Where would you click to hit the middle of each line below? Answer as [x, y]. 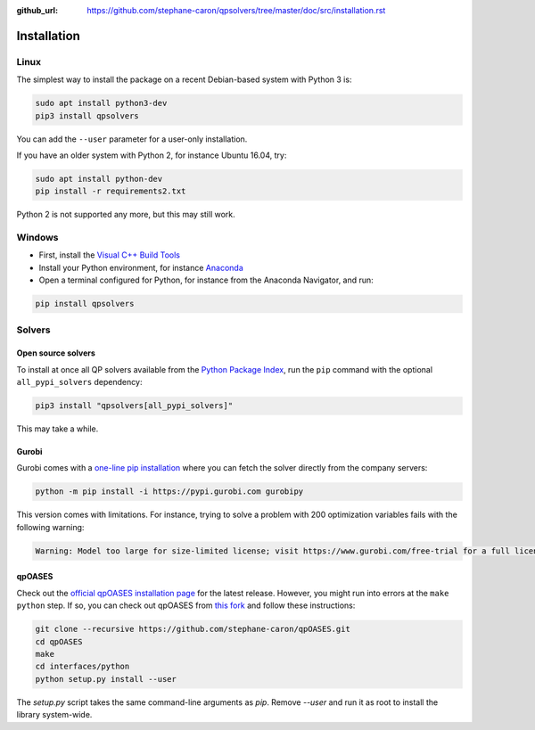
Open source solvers [56, 353]
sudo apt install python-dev [99, 179]
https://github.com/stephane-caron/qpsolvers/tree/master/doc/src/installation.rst [236, 10]
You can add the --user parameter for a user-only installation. [132, 139]
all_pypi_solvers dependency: [79, 382]
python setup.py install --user [106, 679]
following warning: [50, 527]
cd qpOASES [59, 641]
